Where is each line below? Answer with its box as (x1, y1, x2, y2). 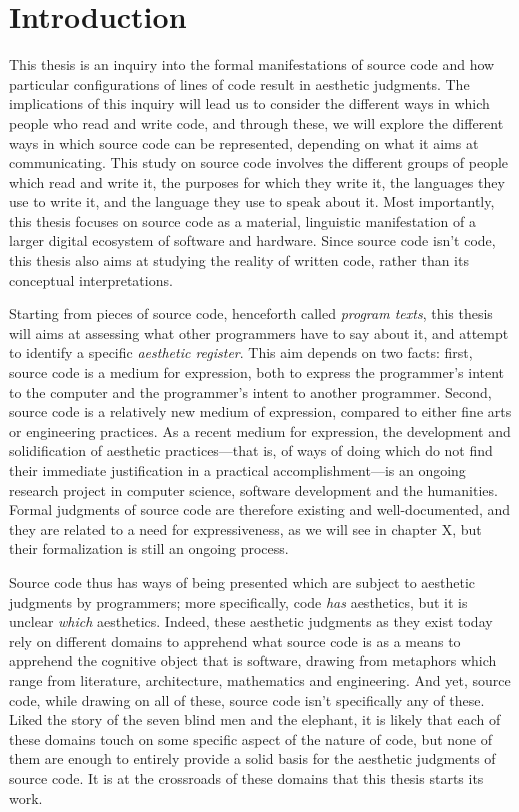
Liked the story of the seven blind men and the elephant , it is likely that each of (9, 709, 501, 730)
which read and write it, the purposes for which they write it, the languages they (9, 171, 505, 192)
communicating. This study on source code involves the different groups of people (9, 152, 509, 173)
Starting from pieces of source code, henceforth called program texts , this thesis (9, 303, 493, 324)
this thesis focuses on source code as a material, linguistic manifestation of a (9, 210, 477, 231)
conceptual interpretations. (9, 269, 173, 290)
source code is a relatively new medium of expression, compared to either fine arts (9, 401, 512, 422)
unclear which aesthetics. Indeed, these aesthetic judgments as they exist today (9, 611, 493, 632)
